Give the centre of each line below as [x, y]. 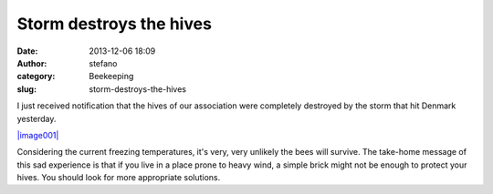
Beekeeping [111, 77]
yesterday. [37, 118]
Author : [32, 63]
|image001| [38, 135]
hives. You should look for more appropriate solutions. [119, 178]
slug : [26, 89]
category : [36, 77]
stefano [103, 63]
